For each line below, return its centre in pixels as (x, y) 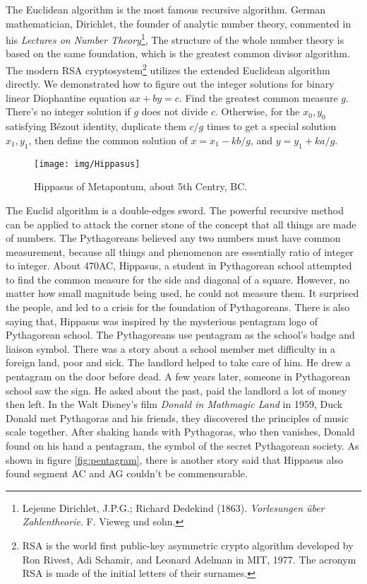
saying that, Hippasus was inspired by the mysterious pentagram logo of (162, 321)
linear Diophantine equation (66, 97)
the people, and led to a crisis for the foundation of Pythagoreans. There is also (178, 307)
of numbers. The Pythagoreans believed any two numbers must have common (173, 238)
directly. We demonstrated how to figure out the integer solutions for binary (170, 84)
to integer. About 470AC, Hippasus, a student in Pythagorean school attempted (179, 265)
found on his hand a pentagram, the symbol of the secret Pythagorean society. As (182, 445)
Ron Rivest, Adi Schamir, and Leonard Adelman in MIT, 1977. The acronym (189, 559)
